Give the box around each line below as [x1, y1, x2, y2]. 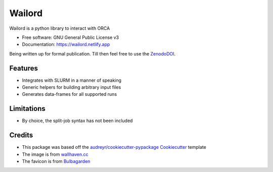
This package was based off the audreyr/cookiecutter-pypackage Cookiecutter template [22, 144, 207, 150]
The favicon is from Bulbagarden [22, 158, 90, 164]
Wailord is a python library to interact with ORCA [9, 25, 110, 31]
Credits [9, 131, 33, 140]
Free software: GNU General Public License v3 [22, 34, 119, 40]
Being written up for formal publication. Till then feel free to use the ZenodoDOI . [9, 50, 176, 56]
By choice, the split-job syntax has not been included [22, 118, 133, 124]
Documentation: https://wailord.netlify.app [22, 41, 110, 47]
